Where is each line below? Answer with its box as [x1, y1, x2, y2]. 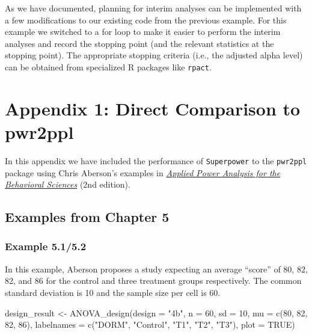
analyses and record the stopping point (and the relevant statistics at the [5, 37, 274, 49]
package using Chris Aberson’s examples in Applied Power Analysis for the [5, 166, 281, 179]
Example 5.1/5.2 [5, 239, 87, 254]
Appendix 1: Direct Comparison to [5, 96, 301, 120]
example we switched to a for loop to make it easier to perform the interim [5, 25, 281, 38]
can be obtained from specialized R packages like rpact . [5, 60, 212, 73]
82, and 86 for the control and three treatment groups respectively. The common [5, 274, 302, 287]
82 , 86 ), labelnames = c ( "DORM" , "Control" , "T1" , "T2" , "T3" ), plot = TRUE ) [5, 318, 295, 331]
